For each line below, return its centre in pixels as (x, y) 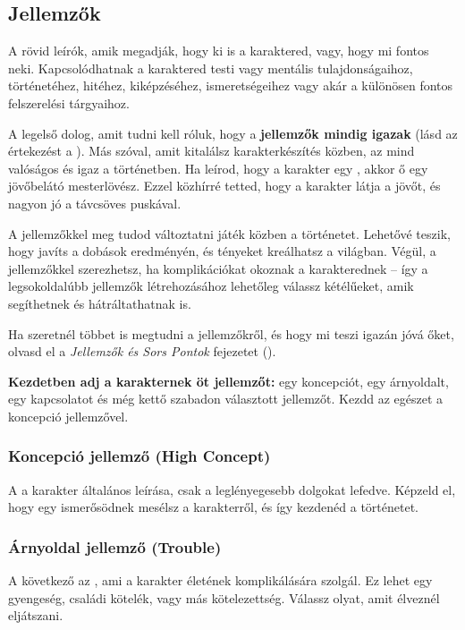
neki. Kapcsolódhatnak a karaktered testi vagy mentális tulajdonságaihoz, (211, 68)
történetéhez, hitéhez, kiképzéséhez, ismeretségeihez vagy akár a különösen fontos (231, 85)
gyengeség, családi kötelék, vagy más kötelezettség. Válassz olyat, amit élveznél (224, 597)
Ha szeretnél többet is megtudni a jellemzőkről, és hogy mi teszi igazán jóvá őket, (231, 333)
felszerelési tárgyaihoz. (69, 102)
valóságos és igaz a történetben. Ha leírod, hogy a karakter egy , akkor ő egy (218, 168)
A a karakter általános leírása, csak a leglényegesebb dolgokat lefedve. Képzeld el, (232, 489)
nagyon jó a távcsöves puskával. (95, 203)
